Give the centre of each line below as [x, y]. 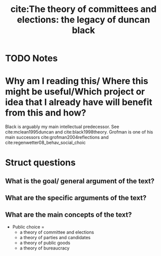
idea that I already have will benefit [79, 102]
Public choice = [28, 227]
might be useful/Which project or [75, 92]
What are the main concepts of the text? [69, 215]
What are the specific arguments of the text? [76, 198]
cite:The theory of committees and [83, 9]
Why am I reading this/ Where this [77, 81]
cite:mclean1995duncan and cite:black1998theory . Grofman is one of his [79, 132]
